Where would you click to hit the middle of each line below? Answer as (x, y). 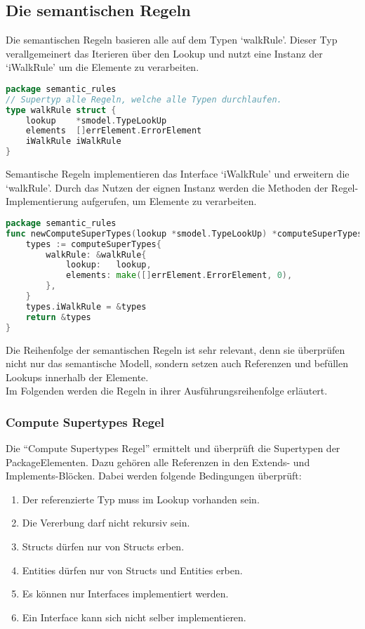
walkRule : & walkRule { (96, 254)
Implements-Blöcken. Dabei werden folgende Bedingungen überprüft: (154, 476)
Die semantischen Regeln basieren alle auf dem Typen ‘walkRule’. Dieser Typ (172, 40)
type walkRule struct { (61, 110)
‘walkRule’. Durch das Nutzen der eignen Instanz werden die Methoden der (167, 187)
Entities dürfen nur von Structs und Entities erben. (132, 570)
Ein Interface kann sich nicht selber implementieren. (134, 617)
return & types (58, 317)
